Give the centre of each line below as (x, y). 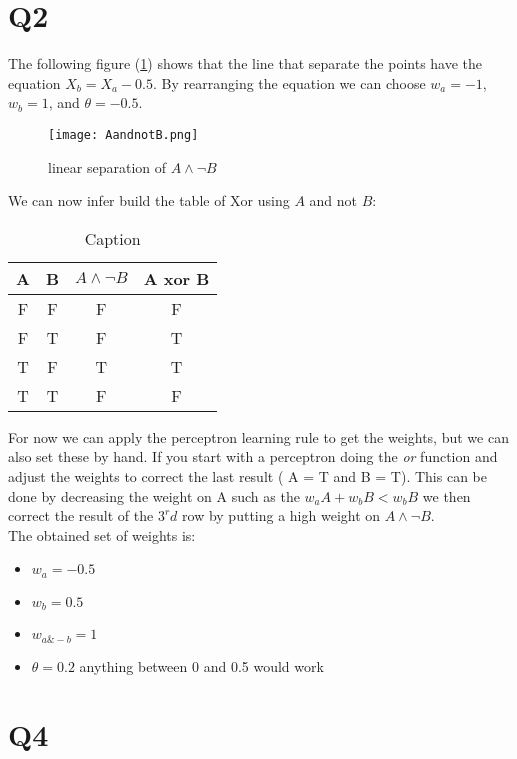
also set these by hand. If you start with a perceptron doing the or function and (253, 456)
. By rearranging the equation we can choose (289, 82)
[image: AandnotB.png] (123, 134)
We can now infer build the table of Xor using (149, 200)
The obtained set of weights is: (102, 534)
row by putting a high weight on (281, 515)
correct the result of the (81, 515)
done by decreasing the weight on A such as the (154, 495)
